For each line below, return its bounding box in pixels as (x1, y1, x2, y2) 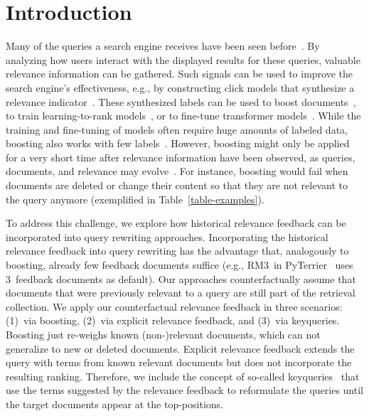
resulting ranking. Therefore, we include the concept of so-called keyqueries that (6, 368, 360, 383)
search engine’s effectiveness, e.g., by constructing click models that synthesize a (6, 80, 355, 95)
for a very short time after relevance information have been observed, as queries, (6, 149, 355, 164)
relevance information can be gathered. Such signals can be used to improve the (6, 66, 353, 81)
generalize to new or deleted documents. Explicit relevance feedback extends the (6, 341, 355, 356)
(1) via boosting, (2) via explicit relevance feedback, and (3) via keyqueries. (6, 313, 340, 328)
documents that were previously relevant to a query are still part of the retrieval (6, 285, 355, 300)
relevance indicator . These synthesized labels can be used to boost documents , (6, 94, 356, 109)
